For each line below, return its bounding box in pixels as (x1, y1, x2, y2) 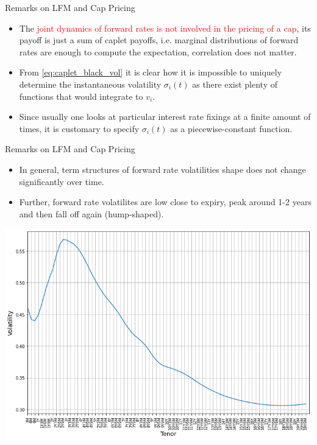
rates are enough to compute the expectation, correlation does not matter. (19, 45, 297, 58)
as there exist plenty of (192, 77, 277, 90)
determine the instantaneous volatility (19, 77, 162, 90)
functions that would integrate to (19, 89, 143, 102)
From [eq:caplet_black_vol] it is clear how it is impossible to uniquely (19, 66, 282, 79)
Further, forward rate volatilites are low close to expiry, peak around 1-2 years (19, 195, 312, 208)
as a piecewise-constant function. (170, 122, 293, 135)
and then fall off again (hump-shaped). (19, 207, 164, 220)
